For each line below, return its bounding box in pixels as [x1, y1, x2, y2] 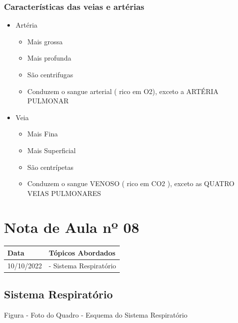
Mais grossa [27, 36, 63, 46]
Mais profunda [27, 53, 71, 63]
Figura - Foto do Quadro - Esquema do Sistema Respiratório [4, 310, 188, 320]
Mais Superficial [27, 145, 76, 155]
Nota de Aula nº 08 [4, 217, 139, 237]
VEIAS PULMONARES [27, 188, 101, 198]
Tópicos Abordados [49, 247, 116, 258]
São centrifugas [27, 69, 73, 79]
